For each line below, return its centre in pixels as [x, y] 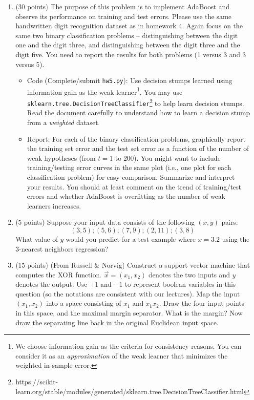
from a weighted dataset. [63, 122]
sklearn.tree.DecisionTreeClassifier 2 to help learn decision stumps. [136, 102]
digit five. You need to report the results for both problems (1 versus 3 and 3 [131, 54]
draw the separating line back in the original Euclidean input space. [117, 322]
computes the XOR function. [59, 274]
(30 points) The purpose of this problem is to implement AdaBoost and [122, 6]
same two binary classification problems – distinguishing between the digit [127, 35]
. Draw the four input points [201, 303]
